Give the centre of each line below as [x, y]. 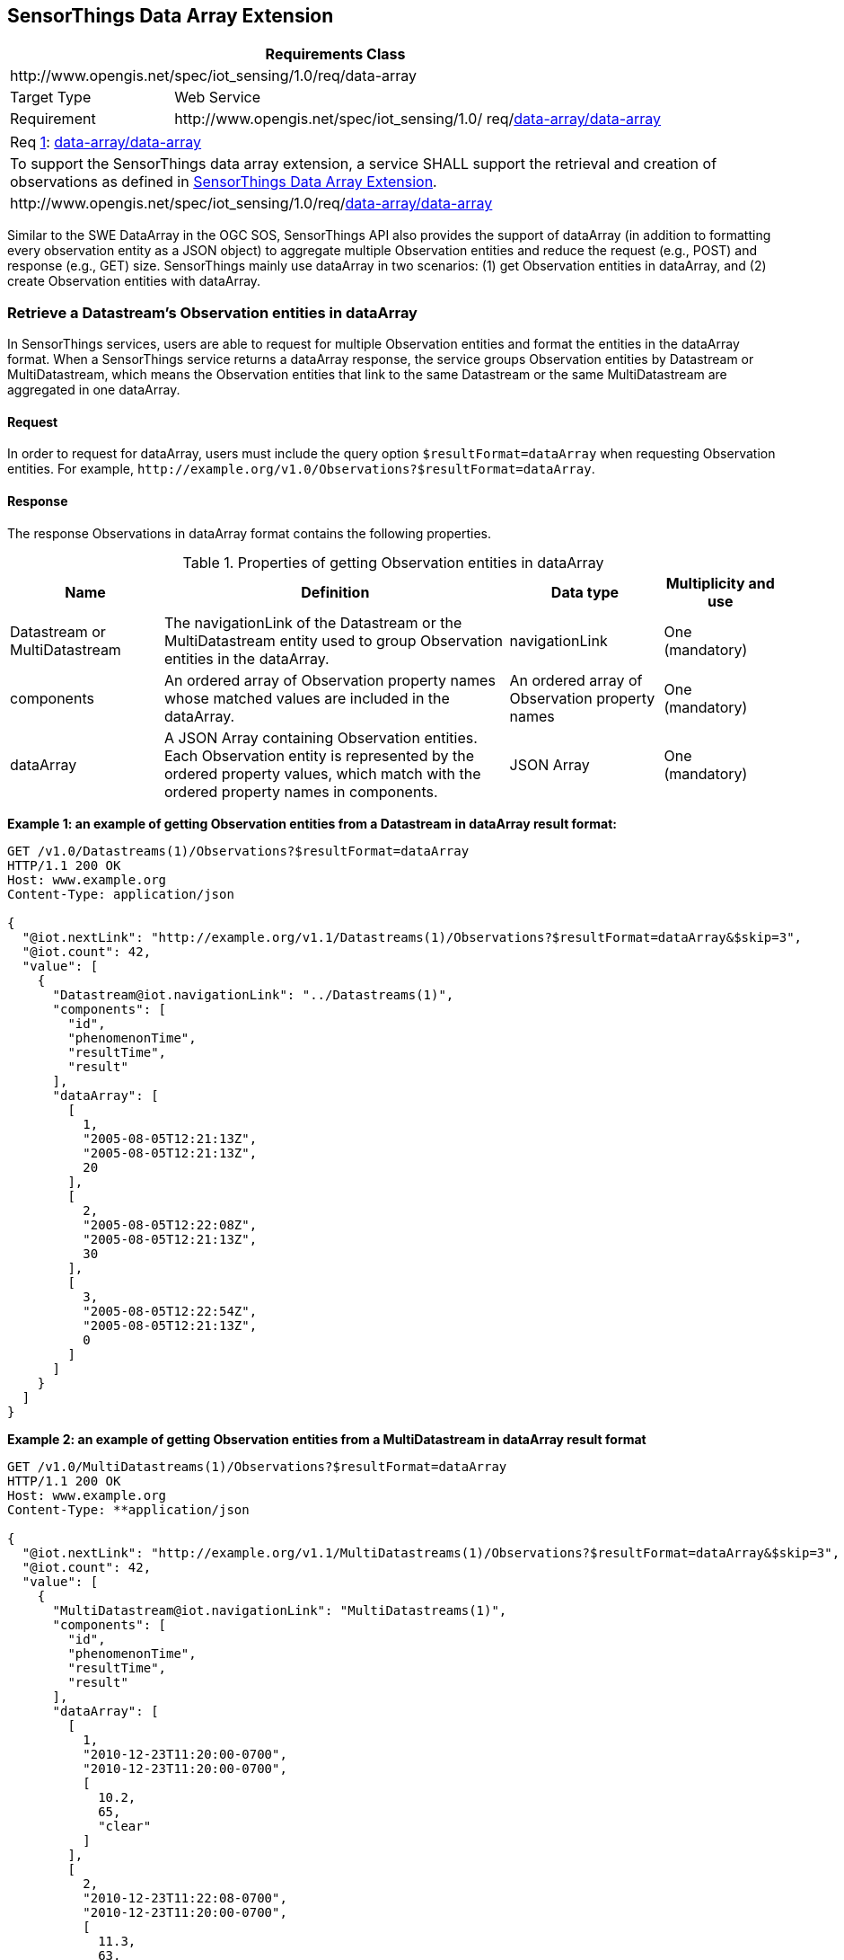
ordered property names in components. [301, 791]
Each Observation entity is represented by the [319, 755]
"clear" [125, 1826]
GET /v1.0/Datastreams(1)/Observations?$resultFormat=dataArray [238, 851]
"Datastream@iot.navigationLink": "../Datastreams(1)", [253, 994]
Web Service [218, 98]
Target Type [51, 98]
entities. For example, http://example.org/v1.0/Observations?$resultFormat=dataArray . [301, 469]
